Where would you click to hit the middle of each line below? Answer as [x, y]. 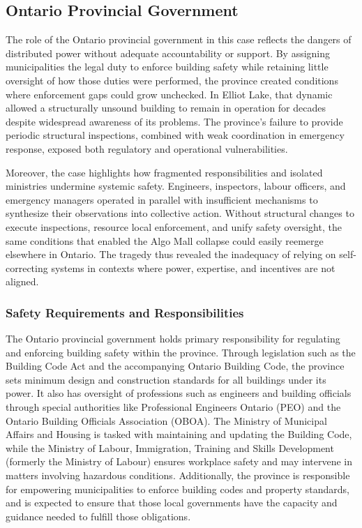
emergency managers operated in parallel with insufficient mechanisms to [162, 199]
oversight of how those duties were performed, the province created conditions [172, 80]
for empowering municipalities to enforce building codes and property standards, [178, 489]
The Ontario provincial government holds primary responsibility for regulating [173, 339]
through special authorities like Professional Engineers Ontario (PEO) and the [173, 407]
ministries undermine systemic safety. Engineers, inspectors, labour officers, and [176, 186]
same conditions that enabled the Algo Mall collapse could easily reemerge [165, 240]
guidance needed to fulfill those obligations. [98, 516]
